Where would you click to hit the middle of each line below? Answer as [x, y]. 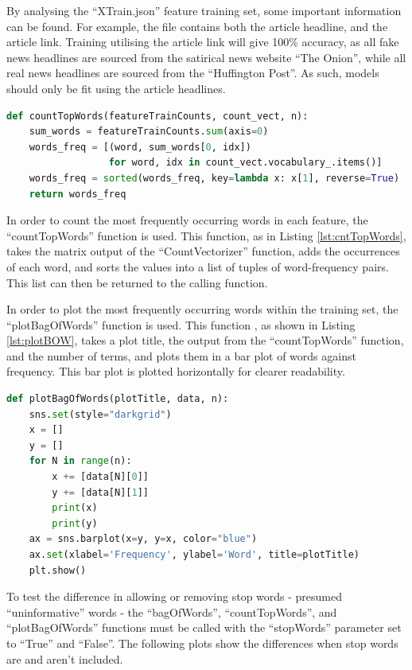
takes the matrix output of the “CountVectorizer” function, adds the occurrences [203, 251]
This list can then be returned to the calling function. [137, 282]
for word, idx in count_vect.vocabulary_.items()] [245, 163]
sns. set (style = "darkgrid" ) [100, 414]
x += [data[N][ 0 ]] [101, 477]
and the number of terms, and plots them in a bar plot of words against [181, 355]
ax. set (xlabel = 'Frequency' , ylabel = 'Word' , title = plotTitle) [194, 555]
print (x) [75, 508]
